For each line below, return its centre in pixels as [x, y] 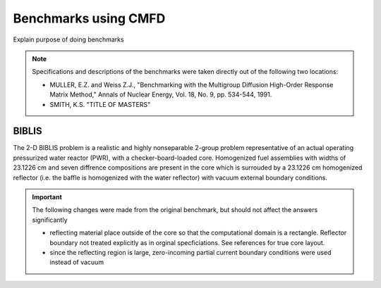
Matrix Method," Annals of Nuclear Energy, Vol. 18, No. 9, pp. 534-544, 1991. [161, 94]
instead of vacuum [77, 262]
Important [47, 196]
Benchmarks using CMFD [89, 18]
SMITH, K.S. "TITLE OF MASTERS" [100, 104]
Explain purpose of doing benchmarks [68, 39]
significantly [50, 220]
